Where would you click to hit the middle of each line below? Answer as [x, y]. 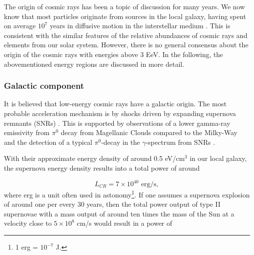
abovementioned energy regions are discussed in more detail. [94, 64]
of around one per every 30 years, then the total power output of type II [112, 204]
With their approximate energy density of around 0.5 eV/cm [95, 158]
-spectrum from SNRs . [180, 142]
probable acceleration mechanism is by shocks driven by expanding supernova [120, 113]
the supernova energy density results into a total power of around [102, 167]
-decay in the [121, 142]
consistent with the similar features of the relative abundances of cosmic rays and [126, 35]
